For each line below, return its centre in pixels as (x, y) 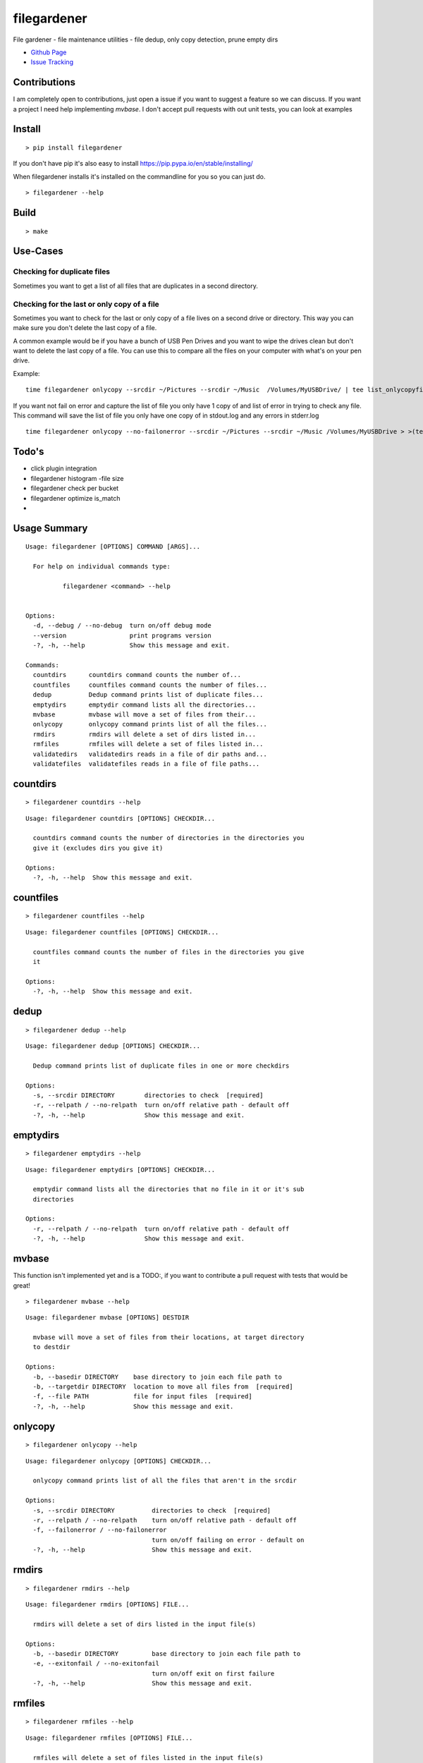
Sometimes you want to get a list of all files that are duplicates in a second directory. (136, 286)
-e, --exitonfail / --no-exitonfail (96, 1664)
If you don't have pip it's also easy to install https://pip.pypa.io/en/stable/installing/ (133, 164)
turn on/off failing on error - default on (228, 1540)
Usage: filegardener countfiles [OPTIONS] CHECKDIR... (122, 932)
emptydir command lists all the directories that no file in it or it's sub (168, 1189)
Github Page (49, 52)
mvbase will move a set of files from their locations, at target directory (168, 1337)
